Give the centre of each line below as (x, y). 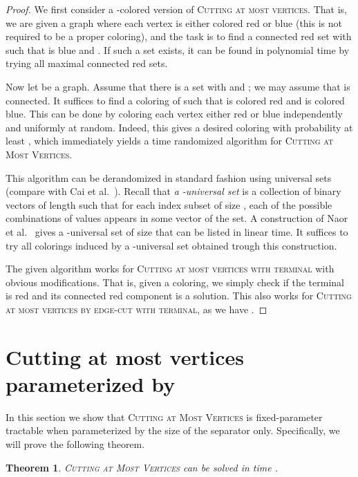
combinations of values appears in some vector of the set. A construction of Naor (177, 218)
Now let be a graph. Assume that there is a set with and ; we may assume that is (178, 86)
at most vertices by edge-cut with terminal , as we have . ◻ (136, 309)
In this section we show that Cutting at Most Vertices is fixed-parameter (164, 417)
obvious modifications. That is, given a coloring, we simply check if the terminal (175, 282)
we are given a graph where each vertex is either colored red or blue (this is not (174, 22)
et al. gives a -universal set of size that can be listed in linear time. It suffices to (177, 231)
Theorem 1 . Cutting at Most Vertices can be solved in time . (142, 467)
